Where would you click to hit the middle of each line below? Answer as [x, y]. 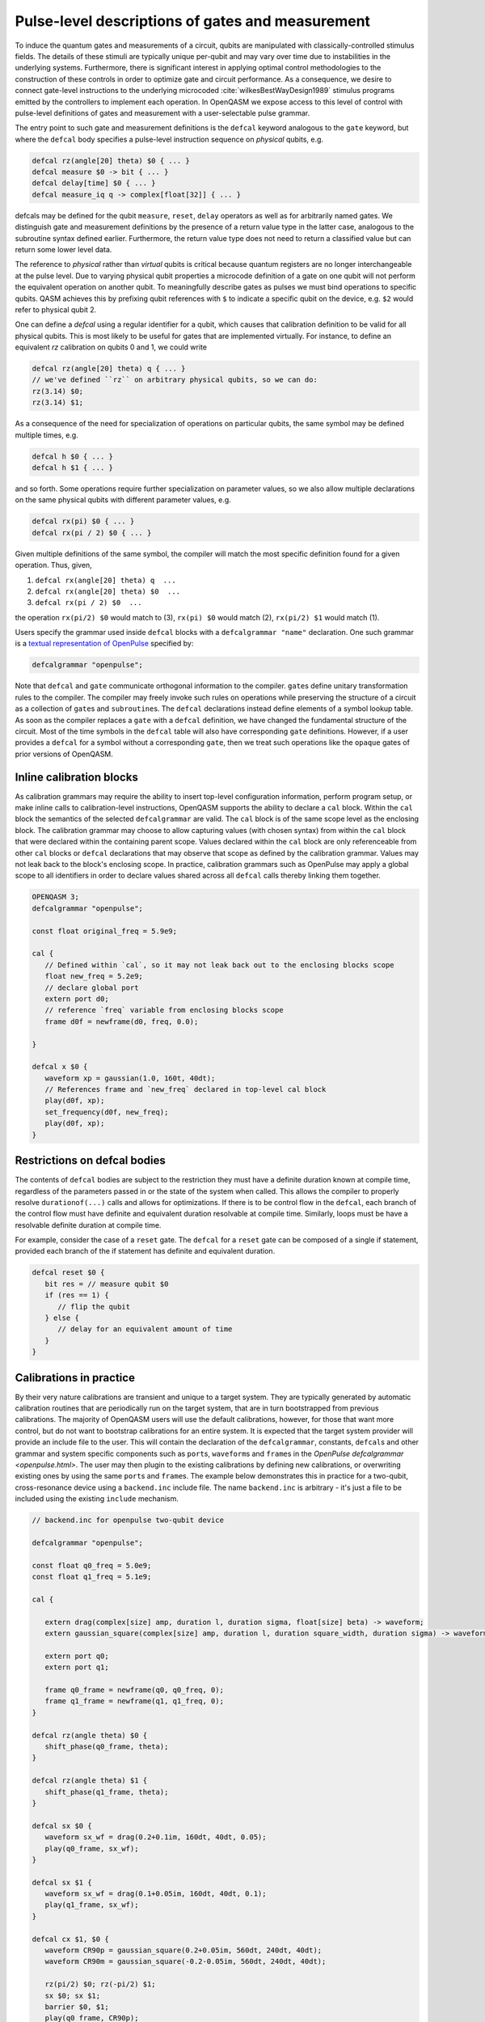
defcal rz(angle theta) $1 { [90, 1781]
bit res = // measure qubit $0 [107, 1284]
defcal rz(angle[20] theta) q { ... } [109, 369]
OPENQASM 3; [56, 897]
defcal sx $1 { [62, 1882]
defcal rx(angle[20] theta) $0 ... [108, 591]
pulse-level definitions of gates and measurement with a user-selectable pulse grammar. [162, 112]
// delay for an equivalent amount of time [145, 1329]
